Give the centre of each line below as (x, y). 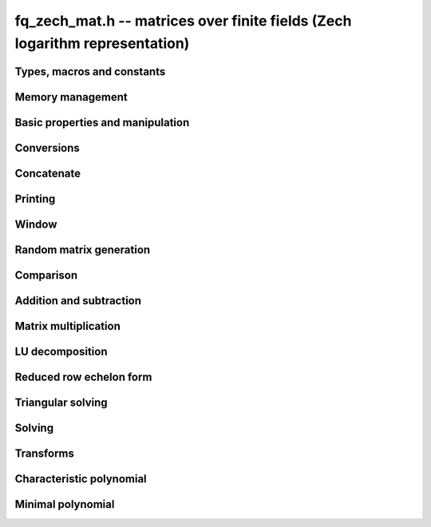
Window (36, 224)
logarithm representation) (102, 43)
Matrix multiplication (68, 326)
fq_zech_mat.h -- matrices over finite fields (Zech (183, 21)
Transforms (45, 454)
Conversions (47, 148)
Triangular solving (61, 402)
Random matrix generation (83, 250)
